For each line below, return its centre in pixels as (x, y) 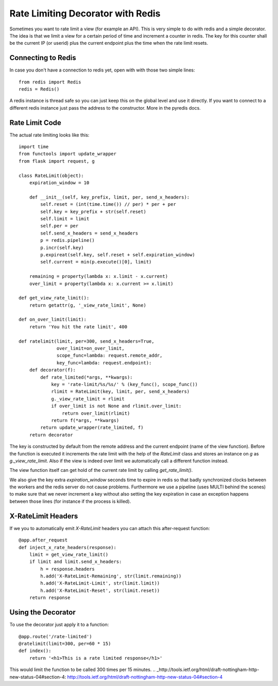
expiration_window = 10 (59, 183)
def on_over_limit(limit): (53, 320)
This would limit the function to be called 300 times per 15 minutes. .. (83, 670)
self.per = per (59, 226)
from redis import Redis (50, 82)
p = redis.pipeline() (68, 240)
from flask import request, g (57, 161)
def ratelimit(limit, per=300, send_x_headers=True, (86, 341)
